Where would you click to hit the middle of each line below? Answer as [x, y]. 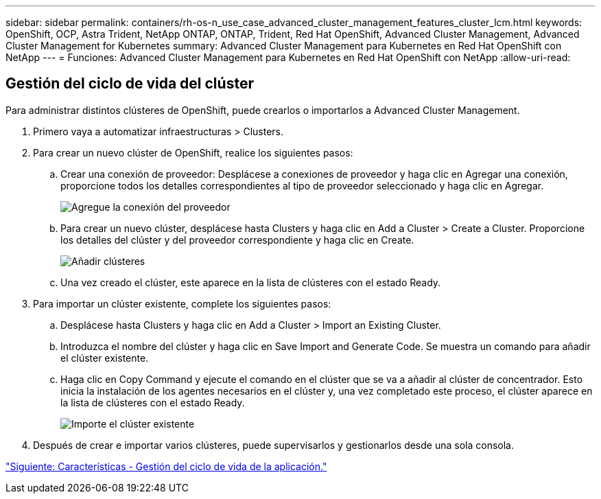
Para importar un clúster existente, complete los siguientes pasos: [182, 303]
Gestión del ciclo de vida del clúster [130, 84]
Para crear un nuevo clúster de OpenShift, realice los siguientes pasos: [193, 152]
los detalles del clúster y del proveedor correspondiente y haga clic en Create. [237, 240]
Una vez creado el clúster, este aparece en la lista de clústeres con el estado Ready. [251, 282]
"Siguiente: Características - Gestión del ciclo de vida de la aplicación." [166, 466]
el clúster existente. [105, 358]
